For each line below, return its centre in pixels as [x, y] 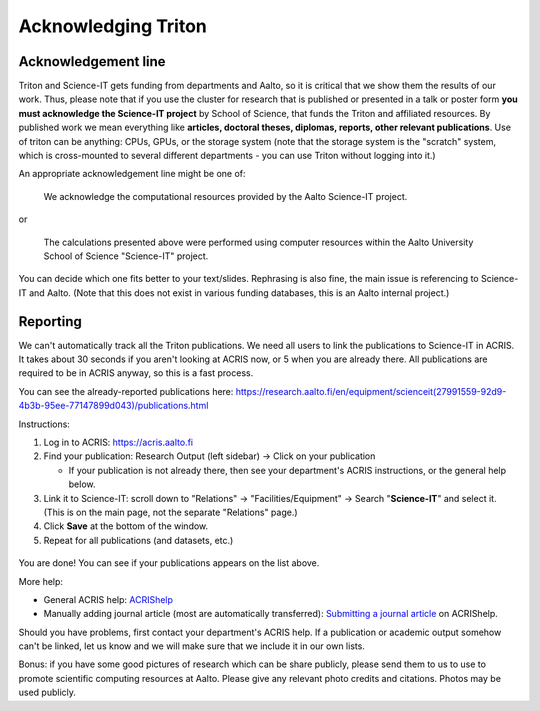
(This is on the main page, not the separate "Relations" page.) [171, 512]
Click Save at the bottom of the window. [126, 526]
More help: [41, 581]
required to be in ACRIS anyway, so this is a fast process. [136, 373]
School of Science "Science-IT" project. [126, 256]
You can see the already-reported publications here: [126, 391]
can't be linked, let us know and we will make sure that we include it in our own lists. [191, 646]
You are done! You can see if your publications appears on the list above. [169, 563]
